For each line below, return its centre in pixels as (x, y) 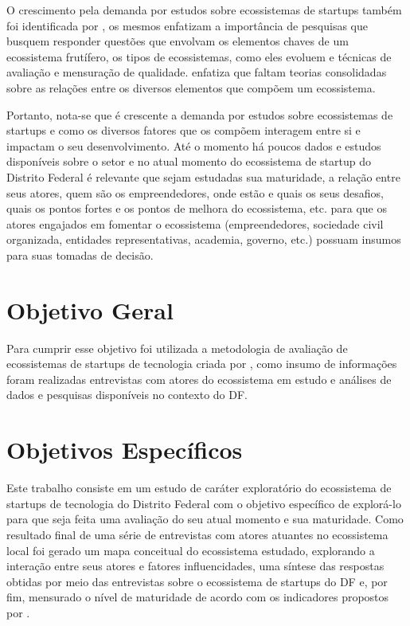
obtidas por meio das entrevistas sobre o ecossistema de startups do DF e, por (197, 581)
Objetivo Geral (90, 309)
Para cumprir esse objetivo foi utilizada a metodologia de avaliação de (177, 348)
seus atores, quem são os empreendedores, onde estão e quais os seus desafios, (195, 192)
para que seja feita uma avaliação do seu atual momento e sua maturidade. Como (205, 519)
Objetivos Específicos (125, 450)
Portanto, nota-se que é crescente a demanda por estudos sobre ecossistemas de (200, 114)
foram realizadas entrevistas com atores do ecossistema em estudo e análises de (199, 379)
